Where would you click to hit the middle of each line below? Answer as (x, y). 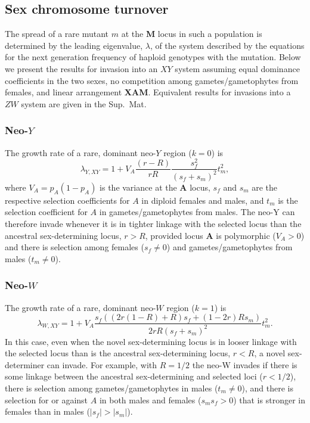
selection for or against (46, 399)
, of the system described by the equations (227, 45)
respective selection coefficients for (67, 200)
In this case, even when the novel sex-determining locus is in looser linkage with (151, 341)
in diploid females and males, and (203, 200)
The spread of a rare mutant (57, 34)
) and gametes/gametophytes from (230, 247)
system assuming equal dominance (237, 68)
